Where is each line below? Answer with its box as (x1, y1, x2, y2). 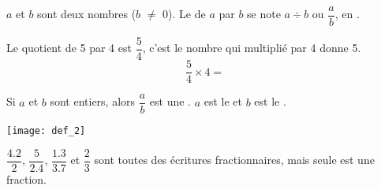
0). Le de (162, 6, 206, 22)
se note (247, 6, 281, 22)
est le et (204, 93, 242, 110)
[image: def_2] (6, 125, 86, 137)
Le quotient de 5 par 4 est (6, 39, 132, 56)
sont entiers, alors (50, 93, 136, 110)
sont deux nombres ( (37, 6, 136, 22)
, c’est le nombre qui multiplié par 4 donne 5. (142, 39, 361, 56)
